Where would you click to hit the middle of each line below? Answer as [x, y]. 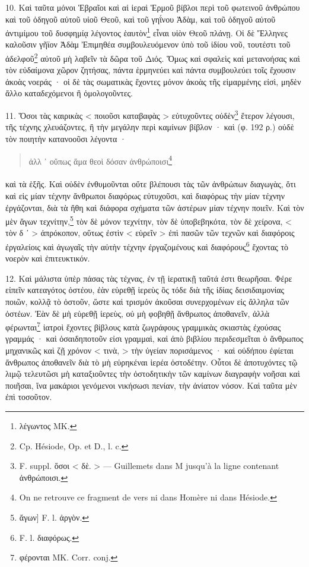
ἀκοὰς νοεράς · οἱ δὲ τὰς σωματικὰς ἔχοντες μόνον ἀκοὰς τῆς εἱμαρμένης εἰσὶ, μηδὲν [153, 81]
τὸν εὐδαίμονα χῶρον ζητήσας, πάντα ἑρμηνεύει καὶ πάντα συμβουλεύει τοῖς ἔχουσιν [151, 70]
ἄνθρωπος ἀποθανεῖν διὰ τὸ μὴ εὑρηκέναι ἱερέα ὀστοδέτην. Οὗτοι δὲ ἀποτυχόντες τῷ [152, 362]
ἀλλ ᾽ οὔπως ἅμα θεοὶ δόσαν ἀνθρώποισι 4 [101, 160]
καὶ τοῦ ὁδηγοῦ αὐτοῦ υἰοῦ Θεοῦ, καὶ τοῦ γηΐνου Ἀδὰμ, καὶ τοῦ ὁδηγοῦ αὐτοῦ [141, 19]
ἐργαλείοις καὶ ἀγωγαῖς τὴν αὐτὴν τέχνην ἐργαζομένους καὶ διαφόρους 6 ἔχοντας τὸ [147, 245]
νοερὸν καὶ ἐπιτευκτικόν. [48, 258]
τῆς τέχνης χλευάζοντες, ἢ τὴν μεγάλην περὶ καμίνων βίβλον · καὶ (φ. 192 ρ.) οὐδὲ [150, 127]
